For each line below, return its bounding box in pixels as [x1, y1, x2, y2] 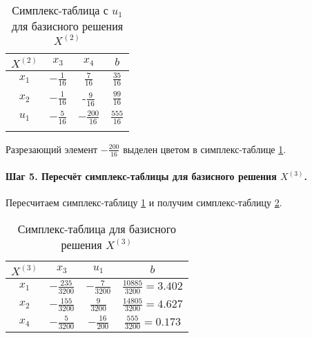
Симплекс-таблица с [12, 2, 108, 18]
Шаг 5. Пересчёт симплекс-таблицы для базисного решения [6, 169, 277, 183]
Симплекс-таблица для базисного [17, 220, 176, 237]
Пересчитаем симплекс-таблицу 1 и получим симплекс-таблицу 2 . [6, 195, 282, 210]
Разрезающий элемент [6, 141, 98, 156]
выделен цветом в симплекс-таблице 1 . [123, 141, 286, 156]
